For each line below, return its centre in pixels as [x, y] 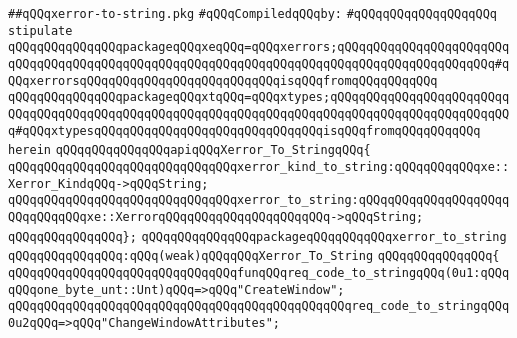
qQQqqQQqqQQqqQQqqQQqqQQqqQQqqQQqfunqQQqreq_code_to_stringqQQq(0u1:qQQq [259, 272]
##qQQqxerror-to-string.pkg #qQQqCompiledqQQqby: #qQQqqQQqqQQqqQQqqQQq [253, 14]
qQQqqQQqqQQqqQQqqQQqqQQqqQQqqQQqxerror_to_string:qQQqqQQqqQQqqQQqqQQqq [259, 200]
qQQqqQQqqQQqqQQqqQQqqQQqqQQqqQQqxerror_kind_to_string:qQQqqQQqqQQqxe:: [259, 166]
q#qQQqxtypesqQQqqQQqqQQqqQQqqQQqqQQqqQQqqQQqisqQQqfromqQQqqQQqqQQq [244, 130]
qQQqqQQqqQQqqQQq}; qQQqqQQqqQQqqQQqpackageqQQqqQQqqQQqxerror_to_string [257, 236]
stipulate [40, 30]
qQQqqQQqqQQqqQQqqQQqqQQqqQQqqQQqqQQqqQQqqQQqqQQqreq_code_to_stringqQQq [259, 306]
